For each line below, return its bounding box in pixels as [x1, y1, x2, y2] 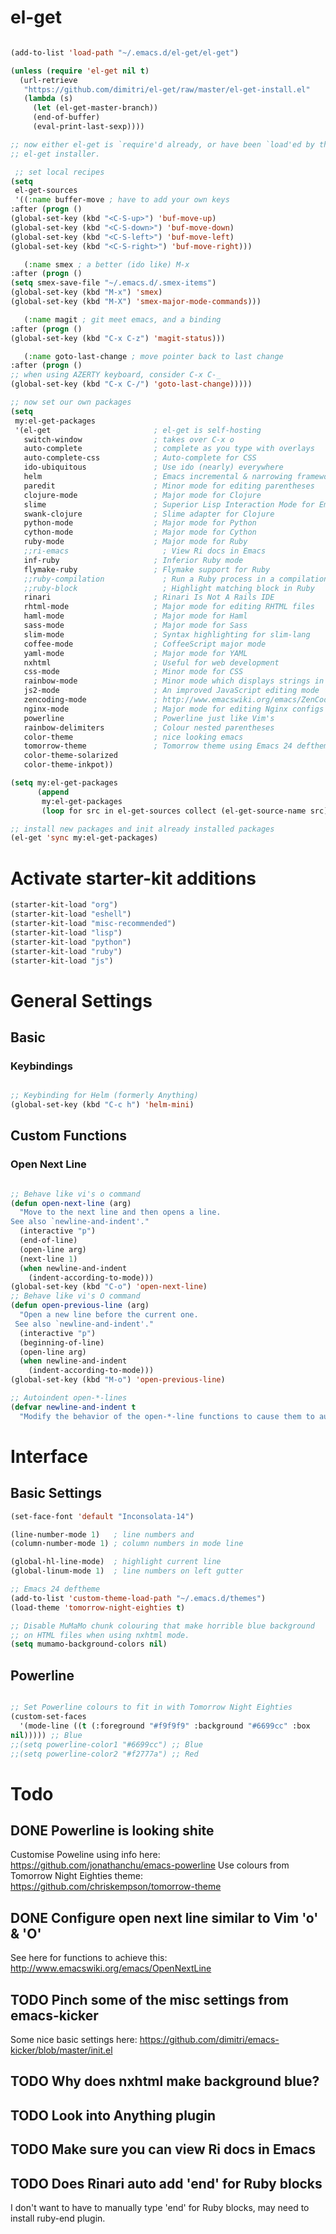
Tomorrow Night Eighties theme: [10, 1870, 143, 1882]
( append [36, 787, 70, 797]
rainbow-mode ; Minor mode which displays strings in [23, 676, 325, 686]
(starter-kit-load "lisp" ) [10, 927, 123, 938]
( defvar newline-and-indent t [10, 1402, 137, 1412]
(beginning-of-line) [19, 1337, 105, 1348]
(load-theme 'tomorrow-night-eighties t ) [10, 1602, 186, 1613]
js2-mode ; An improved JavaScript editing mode [23, 686, 320, 696]
